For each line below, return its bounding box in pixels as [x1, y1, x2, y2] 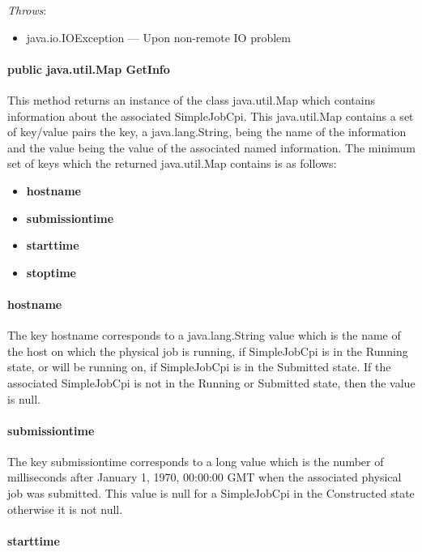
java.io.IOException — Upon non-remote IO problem [26, 28, 291, 45]
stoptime [26, 263, 76, 280]
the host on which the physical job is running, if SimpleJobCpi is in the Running [7, 342, 408, 359]
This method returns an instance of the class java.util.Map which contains [7, 91, 375, 108]
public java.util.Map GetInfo [7, 60, 170, 77]
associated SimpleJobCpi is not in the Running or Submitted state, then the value [7, 374, 416, 391]
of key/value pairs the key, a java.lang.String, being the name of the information [7, 123, 407, 140]
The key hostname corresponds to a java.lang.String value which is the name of [7, 327, 401, 344]
